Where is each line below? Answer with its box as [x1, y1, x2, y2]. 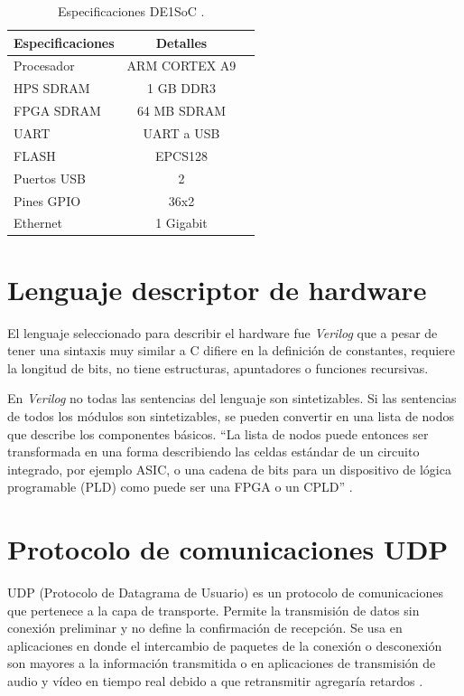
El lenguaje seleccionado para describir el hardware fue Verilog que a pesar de [7, 323, 438, 342]
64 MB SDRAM [136, 101, 227, 120]
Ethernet [14, 213, 62, 232]
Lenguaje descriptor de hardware [7, 270, 427, 307]
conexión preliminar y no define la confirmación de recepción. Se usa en [7, 618, 403, 637]
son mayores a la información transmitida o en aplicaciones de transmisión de [7, 654, 436, 672]
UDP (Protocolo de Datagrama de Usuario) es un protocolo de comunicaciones [7, 583, 443, 602]
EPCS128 [155, 146, 208, 165]
